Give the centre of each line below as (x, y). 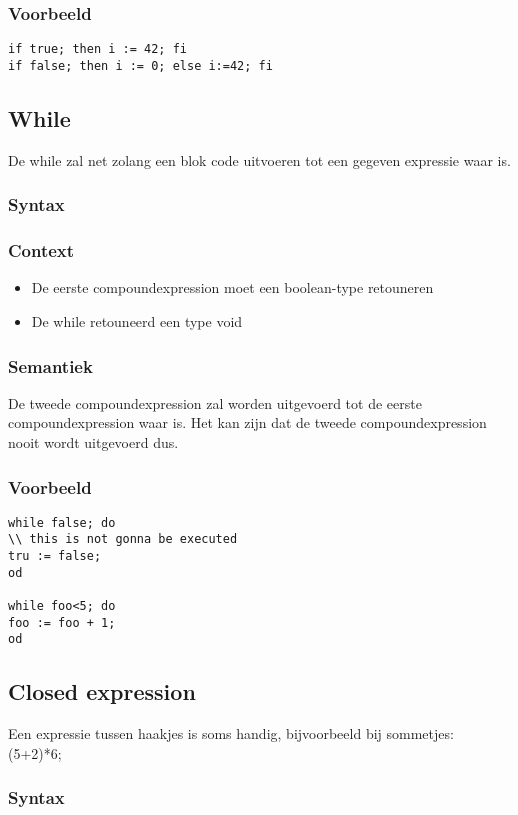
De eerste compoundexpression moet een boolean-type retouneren (232, 287)
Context (41, 250)
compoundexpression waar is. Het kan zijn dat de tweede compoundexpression (247, 422)
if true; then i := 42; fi (97, 49)
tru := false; (55, 556)
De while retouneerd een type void (137, 320)
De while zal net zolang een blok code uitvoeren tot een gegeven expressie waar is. (259, 159)
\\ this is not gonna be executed (123, 539)
